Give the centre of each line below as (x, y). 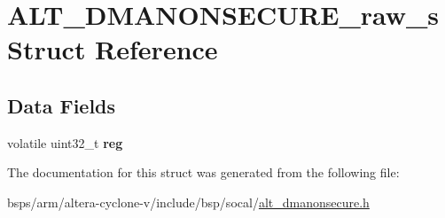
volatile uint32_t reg (65, 142)
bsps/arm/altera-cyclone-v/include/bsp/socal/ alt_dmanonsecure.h (188, 202)
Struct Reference (113, 49)
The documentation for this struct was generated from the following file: (203, 172)
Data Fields (62, 105)
